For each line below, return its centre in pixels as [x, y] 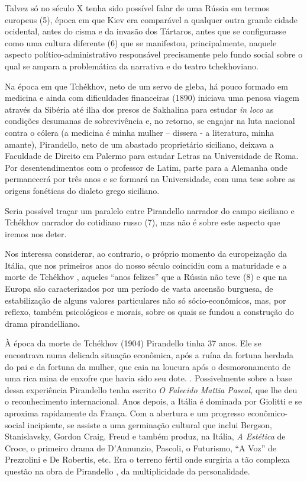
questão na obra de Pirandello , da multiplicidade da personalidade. [127, 471]
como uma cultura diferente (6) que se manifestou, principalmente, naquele [141, 42]
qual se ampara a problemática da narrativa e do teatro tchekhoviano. [132, 66]
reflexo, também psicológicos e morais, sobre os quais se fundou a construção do [149, 312]
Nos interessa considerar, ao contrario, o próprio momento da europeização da [146, 254]
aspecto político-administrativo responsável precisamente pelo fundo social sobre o [154, 54]
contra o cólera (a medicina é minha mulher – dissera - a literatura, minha [140, 132]
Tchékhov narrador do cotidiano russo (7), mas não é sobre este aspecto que [143, 222]
